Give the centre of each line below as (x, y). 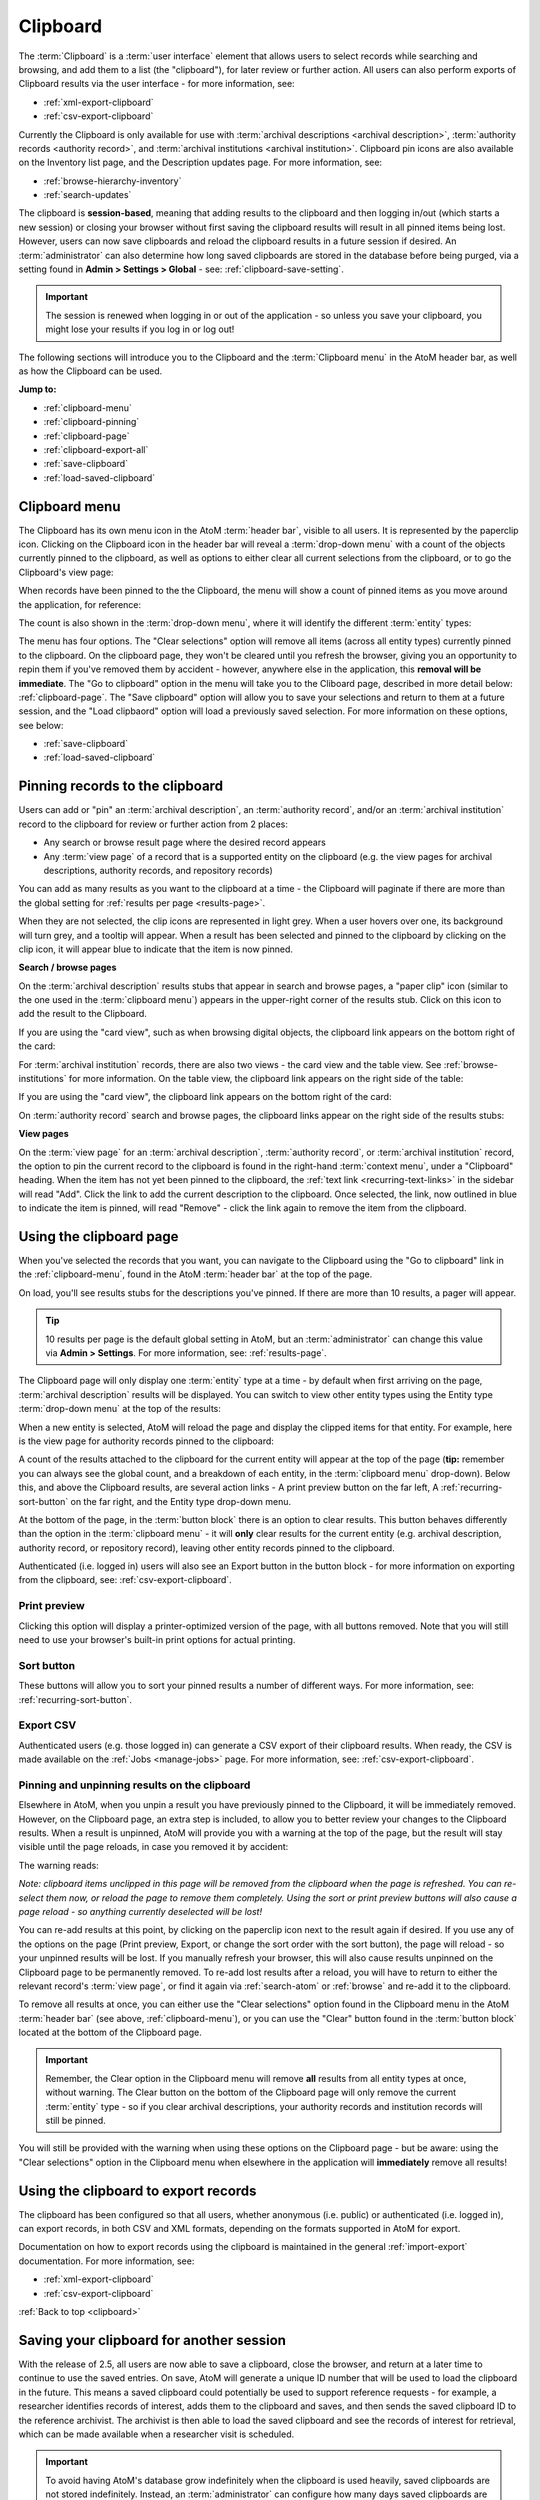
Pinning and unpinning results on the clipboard (134, 1785)
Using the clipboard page (98, 1236)
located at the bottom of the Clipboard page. (110, 2032)
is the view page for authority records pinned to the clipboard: (146, 1441)
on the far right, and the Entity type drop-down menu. (181, 1501)
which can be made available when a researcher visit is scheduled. (156, 2434)
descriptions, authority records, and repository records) (158, 870)
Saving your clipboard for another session (152, 2340)
